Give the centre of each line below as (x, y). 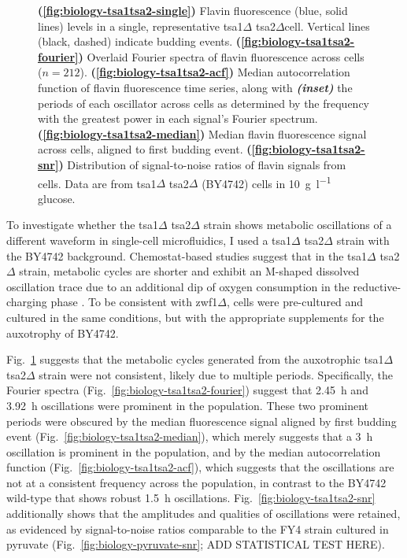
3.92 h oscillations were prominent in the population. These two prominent (188, 405)
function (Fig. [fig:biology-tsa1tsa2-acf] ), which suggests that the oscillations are (200, 467)
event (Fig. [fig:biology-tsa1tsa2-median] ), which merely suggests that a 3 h (190, 436)
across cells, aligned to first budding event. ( (145, 149)
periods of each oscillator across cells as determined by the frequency (204, 103)
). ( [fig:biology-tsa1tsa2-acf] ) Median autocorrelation (215, 72)
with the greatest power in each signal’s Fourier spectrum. (178, 118)
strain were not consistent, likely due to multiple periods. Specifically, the (216, 374)
